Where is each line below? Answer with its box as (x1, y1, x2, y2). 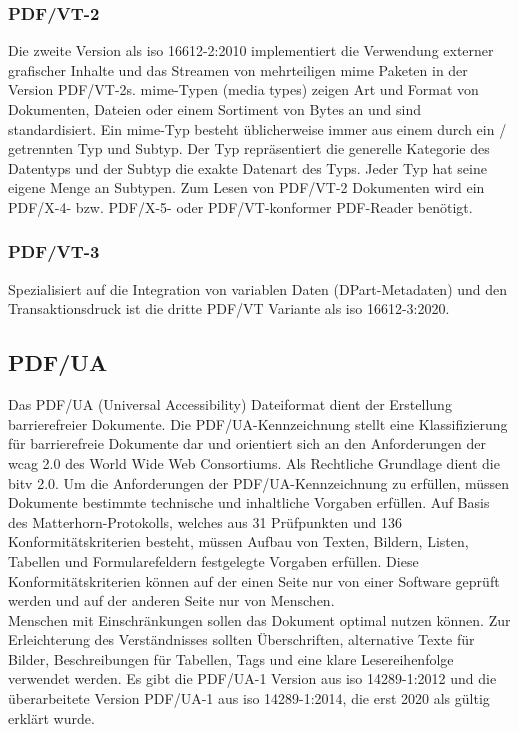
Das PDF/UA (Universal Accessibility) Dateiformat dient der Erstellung (8, 394, 452, 415)
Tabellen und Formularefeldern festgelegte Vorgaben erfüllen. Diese (8, 550, 419, 571)
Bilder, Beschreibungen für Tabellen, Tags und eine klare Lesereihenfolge (8, 648, 454, 669)
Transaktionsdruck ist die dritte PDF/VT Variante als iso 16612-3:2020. (8, 298, 450, 319)
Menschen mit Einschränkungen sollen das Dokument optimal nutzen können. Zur (8, 609, 511, 630)
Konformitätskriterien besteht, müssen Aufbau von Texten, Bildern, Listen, (8, 531, 469, 552)
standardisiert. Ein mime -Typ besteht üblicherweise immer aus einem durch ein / (8, 118, 507, 139)
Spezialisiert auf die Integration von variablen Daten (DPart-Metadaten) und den (8, 278, 508, 299)
